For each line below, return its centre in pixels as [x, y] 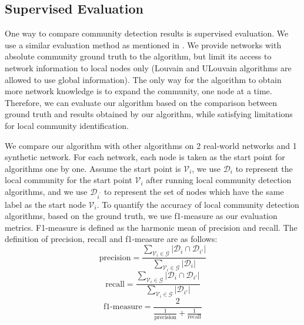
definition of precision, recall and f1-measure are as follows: [111, 239]
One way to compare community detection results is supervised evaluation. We [147, 33]
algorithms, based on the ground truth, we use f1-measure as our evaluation [141, 216]
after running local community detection [219, 180]
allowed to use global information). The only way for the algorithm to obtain [143, 79]
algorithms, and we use [46, 191]
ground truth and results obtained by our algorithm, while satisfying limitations [149, 114]
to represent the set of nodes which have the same [194, 191]
